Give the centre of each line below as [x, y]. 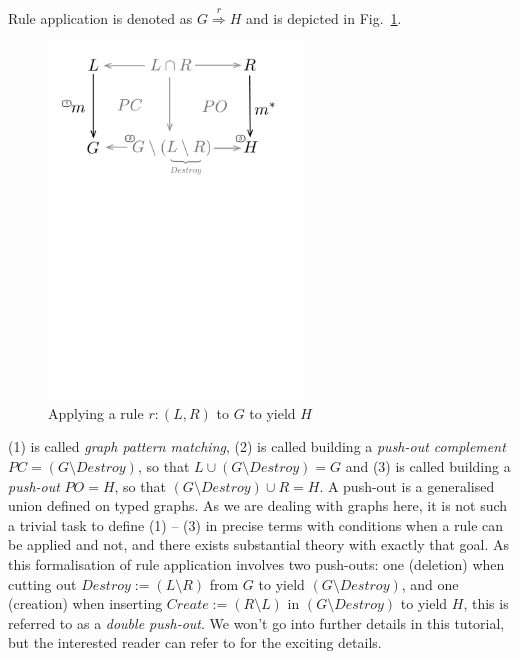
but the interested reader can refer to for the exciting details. [195, 642]
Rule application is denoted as [100, 17]
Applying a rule [96, 412]
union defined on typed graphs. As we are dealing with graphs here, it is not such [258, 505]
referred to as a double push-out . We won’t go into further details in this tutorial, [256, 622]
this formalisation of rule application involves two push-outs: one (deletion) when [256, 563]
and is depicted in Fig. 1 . [324, 17]
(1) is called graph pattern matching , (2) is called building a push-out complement [257, 446]
